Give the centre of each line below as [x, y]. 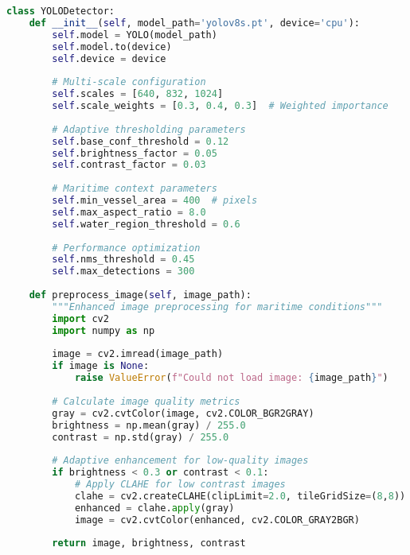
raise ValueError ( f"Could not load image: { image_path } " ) [231, 378]
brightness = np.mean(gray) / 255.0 [149, 425]
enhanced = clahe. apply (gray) [154, 508]
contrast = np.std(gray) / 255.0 [141, 437]
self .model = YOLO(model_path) [135, 35]
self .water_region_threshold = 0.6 [146, 224]
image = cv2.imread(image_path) [138, 354]
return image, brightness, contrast [149, 543]
